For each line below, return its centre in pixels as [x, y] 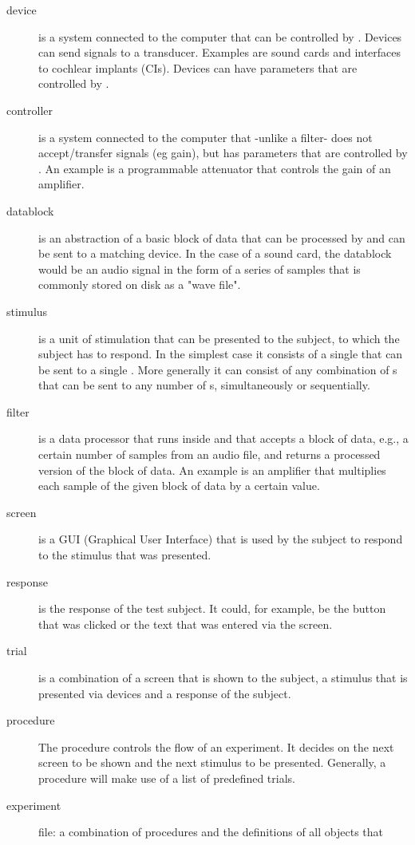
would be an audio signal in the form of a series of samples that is [200, 269]
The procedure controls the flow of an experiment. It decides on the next [216, 746]
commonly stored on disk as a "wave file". [140, 284]
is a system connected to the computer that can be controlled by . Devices [220, 36]
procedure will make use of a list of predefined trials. [167, 778]
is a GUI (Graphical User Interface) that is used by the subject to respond [221, 539]
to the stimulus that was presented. [125, 555]
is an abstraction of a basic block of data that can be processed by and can [222, 237]
